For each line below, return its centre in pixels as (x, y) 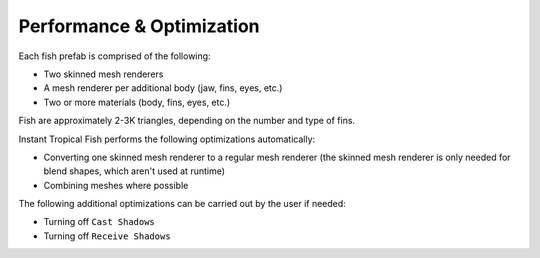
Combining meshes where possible (116, 185)
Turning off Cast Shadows (99, 222)
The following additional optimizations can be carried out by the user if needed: (182, 204)
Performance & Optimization (139, 26)
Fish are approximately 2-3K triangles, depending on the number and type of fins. (186, 121)
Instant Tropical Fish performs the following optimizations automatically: (167, 139)
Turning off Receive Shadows (107, 236)
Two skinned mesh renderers (103, 74)
